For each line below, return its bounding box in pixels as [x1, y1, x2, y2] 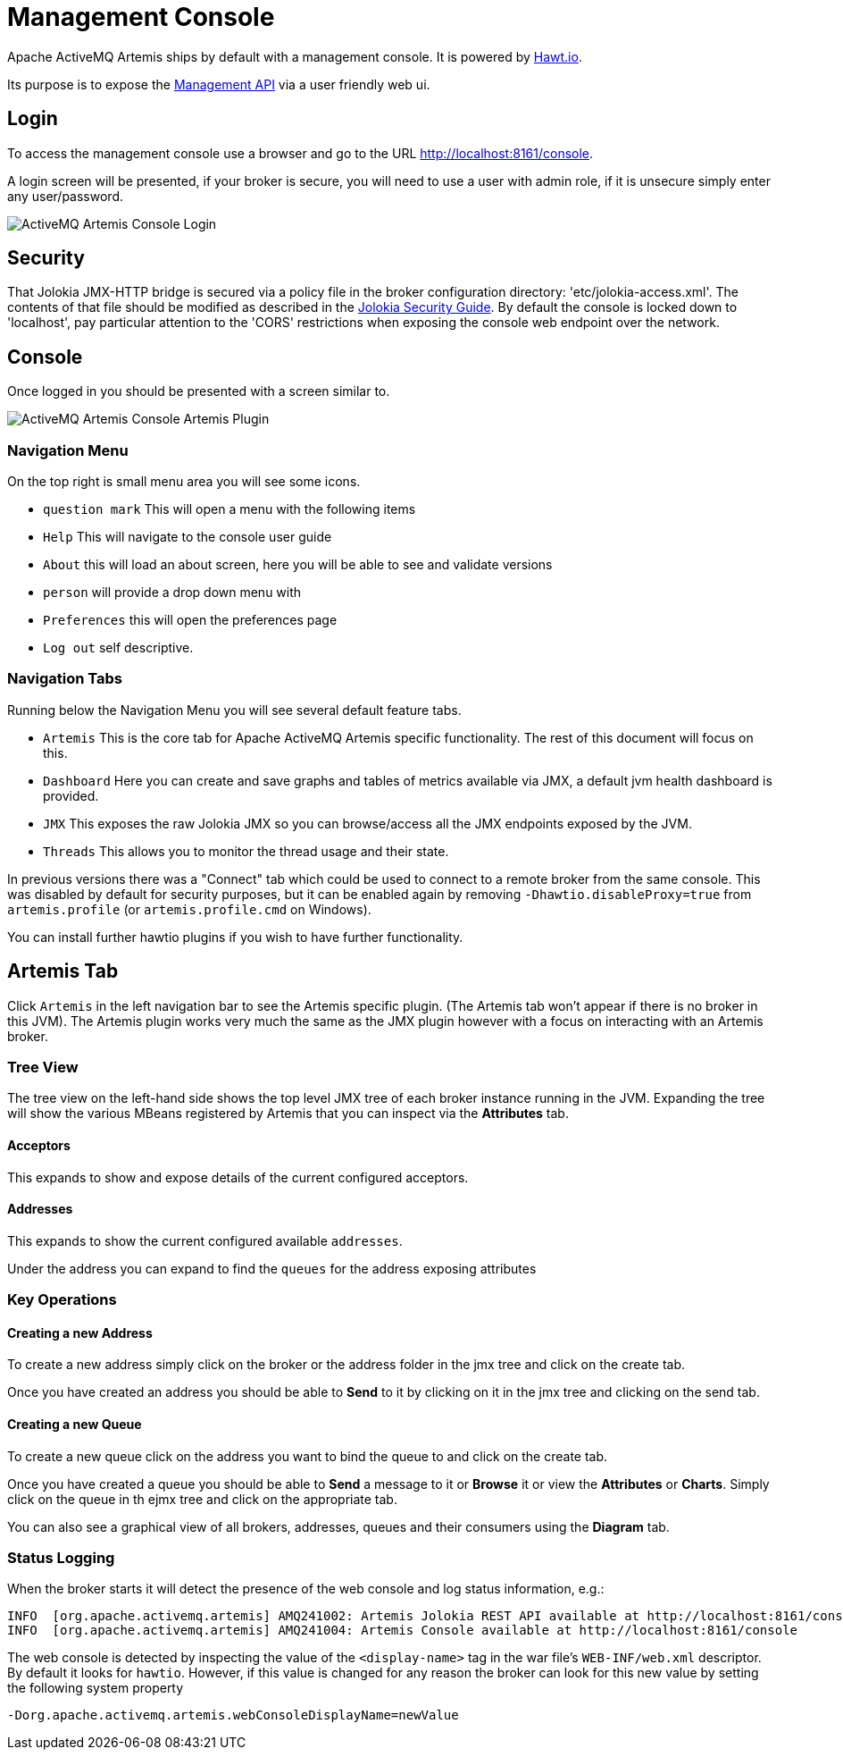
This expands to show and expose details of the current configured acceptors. [7, 1169, 469, 1185]
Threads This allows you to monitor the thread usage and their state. [43, 843, 449, 859]
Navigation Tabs [7, 669, 122, 688]
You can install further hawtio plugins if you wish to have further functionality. [7, 929, 463, 945]
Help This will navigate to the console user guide [43, 529, 332, 545]
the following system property [7, 1680, 184, 1696]
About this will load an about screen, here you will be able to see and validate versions [43, 557, 553, 573]
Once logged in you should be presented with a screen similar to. [7, 383, 390, 399]
